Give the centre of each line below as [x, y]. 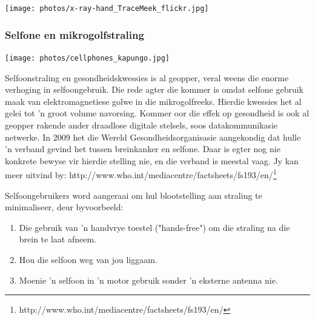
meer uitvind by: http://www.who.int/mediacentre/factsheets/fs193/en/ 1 [141, 174]
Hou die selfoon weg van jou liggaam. [88, 259]
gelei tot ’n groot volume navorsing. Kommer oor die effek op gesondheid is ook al [157, 113]
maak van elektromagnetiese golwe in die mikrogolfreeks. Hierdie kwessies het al [153, 101]
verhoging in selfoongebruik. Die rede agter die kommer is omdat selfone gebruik [154, 89]
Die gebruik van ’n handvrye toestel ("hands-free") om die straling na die [154, 227]
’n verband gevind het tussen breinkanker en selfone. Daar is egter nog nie [143, 149]
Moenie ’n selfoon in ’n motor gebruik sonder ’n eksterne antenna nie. [148, 280]
